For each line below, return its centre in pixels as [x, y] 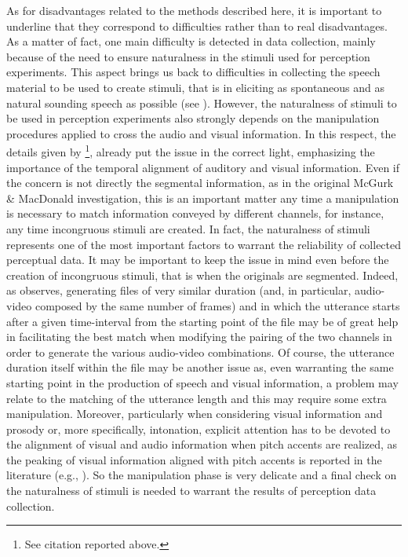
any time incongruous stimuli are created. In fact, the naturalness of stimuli [188, 228]
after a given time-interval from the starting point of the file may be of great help [202, 321]
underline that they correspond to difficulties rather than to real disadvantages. [197, 26]
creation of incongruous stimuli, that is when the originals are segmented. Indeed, [202, 275]
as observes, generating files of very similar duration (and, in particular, [179, 290]
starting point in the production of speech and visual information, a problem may [202, 382]
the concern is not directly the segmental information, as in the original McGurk [200, 183]
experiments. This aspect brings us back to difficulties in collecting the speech [193, 72]
